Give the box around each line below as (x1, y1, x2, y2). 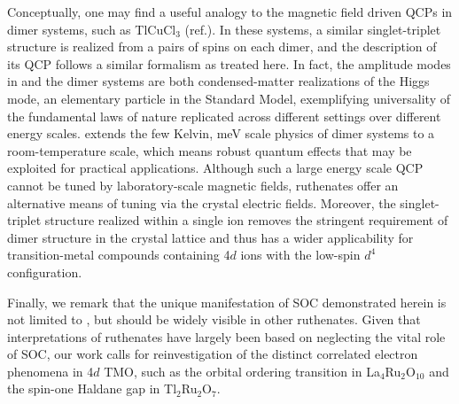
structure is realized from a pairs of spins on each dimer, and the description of (7, 37, 437, 56)
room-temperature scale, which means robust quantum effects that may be (7, 141, 412, 159)
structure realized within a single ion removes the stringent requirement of (44, 211, 448, 229)
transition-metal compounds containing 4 (7, 245, 230, 264)
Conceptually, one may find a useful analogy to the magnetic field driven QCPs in (7, 3, 453, 20)
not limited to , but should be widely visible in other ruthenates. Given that (7, 310, 421, 329)
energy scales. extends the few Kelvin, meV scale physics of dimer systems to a (7, 124, 435, 143)
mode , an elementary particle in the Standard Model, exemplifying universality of (7, 89, 451, 107)
